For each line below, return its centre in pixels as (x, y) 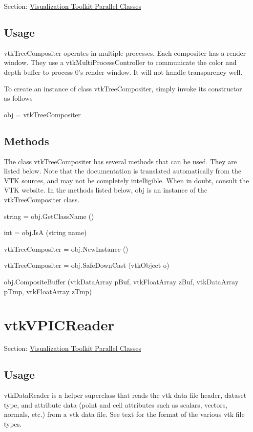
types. (13, 423)
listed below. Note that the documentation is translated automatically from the (123, 171)
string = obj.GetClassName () (49, 216)
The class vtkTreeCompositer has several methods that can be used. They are (121, 161)
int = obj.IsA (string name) (45, 232)
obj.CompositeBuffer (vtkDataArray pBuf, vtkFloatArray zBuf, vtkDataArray (121, 281)
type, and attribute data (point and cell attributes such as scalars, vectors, (116, 404)
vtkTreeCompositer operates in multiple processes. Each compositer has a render (125, 53)
